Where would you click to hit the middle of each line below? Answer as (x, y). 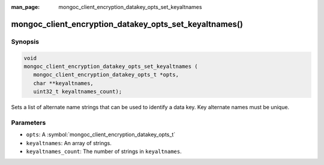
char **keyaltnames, (64, 83)
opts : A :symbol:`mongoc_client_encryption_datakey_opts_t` (101, 134)
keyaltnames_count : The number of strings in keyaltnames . (104, 151)
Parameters (28, 122)
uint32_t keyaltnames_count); (78, 92)
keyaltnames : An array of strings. (69, 143)
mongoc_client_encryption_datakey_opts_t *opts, (106, 75)
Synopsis (25, 41)
